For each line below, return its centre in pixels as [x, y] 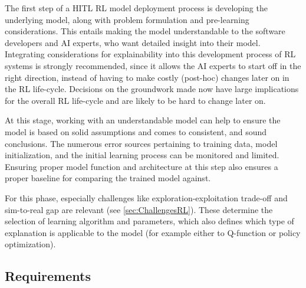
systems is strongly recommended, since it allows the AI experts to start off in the [153, 65]
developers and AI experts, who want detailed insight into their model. [133, 42]
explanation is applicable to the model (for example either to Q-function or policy [153, 232]
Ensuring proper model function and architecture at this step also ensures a [142, 166]
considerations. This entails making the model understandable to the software [145, 31]
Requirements [48, 276]
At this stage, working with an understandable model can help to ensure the [143, 120]
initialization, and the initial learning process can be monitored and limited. [142, 155]
